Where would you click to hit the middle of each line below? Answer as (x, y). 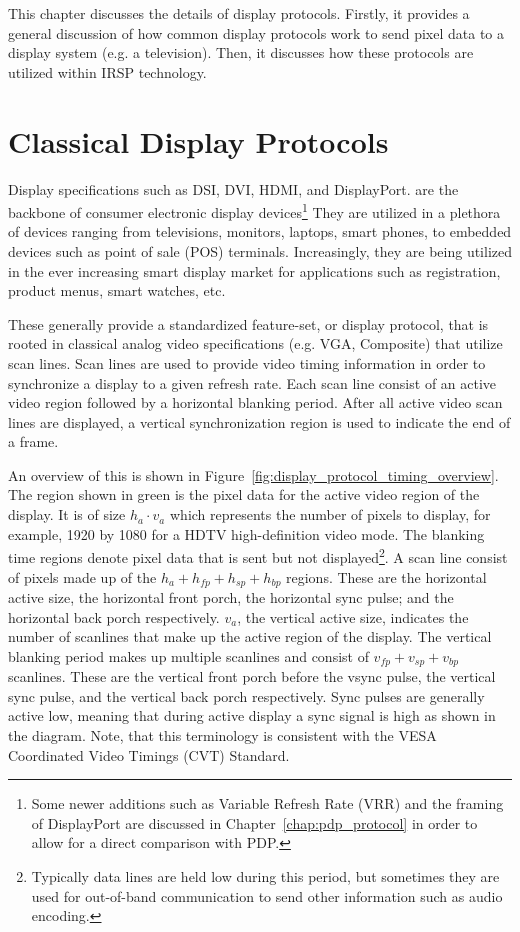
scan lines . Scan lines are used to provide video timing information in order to (247, 362)
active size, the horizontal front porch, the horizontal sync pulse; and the (231, 596)
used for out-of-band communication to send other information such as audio (267, 895)
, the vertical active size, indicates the (353, 616)
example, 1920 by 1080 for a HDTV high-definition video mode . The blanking (246, 533)
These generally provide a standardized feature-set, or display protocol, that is (248, 323)
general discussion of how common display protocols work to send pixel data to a (256, 32)
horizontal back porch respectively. (114, 616)
